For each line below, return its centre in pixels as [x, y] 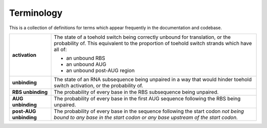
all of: [60, 49]
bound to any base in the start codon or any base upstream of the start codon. [146, 117]
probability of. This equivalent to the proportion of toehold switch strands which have [153, 43]
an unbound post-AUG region [100, 70]
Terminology [36, 13]
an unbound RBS [86, 58]
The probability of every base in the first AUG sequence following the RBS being [147, 98]
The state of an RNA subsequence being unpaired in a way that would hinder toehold [153, 79]
